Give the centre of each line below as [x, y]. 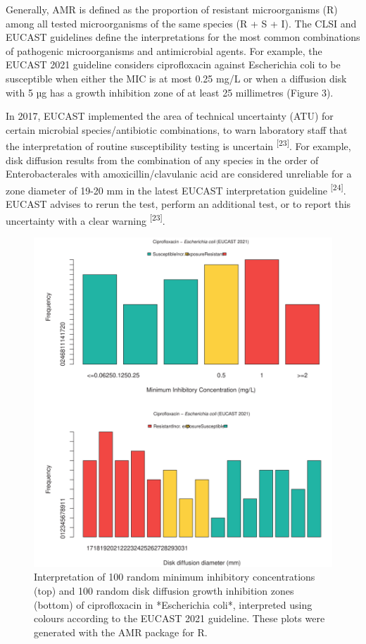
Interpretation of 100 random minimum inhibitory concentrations [175, 577]
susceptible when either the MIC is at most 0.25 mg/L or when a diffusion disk [176, 78]
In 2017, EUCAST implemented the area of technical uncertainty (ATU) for [170, 116]
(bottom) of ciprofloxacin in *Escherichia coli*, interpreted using [173, 604]
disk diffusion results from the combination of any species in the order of [162, 160]
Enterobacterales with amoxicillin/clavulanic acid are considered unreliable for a [179, 174]
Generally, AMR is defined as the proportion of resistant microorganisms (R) [172, 9]
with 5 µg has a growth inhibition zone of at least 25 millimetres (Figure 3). [170, 92]
